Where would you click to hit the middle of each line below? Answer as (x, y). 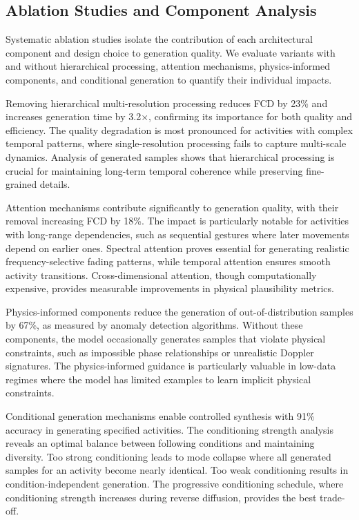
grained (21, 184)
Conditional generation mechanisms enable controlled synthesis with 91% (160, 416)
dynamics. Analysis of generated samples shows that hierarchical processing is (170, 156)
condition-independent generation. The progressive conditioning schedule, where (175, 484)
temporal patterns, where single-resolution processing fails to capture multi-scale (176, 143)
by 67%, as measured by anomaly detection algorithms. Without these (154, 325)
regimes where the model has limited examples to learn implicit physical (158, 379)
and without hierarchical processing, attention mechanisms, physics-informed (168, 66)
